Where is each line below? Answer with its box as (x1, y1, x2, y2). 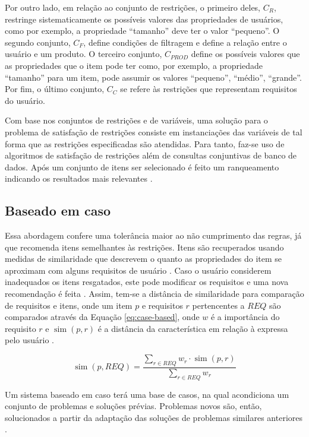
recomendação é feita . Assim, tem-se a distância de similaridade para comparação (5, 287, 304, 300)
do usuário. (5, 94, 45, 106)
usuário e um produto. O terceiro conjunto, (5, 47, 162, 60)
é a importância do (210, 311, 280, 323)
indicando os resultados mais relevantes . (5, 172, 153, 185)
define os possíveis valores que (191, 47, 300, 60)
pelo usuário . (5, 334, 54, 346)
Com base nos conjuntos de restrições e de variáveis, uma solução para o (5, 114, 268, 126)
